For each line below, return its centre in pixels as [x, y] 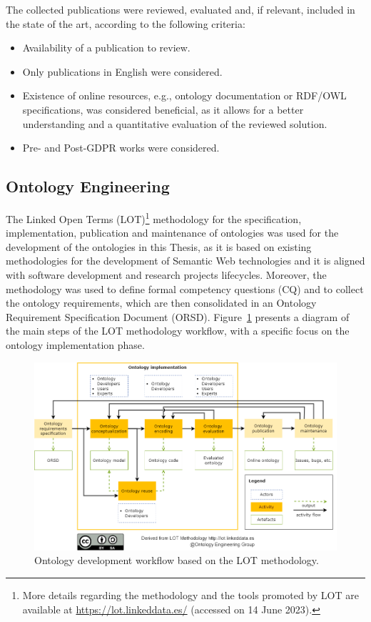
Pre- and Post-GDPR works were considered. [121, 148]
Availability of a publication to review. [106, 48]
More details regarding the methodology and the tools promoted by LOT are [190, 595]
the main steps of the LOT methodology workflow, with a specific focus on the [178, 331]
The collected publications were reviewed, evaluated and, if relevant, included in [181, 9]
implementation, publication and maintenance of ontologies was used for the [172, 233]
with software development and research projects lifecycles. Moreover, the [166, 274]
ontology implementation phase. [75, 344]
